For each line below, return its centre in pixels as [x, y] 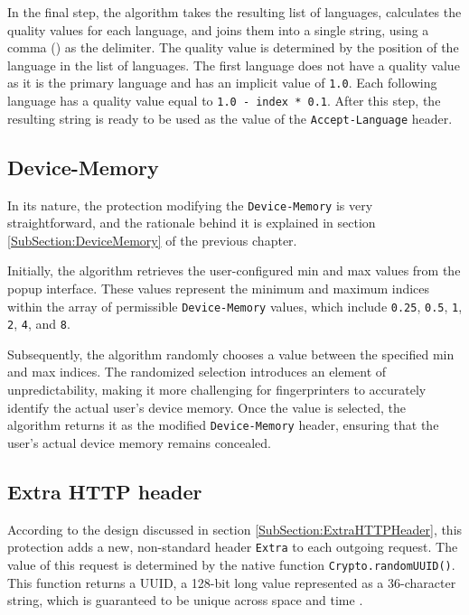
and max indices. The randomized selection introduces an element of [197, 372]
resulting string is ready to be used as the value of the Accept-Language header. [230, 118]
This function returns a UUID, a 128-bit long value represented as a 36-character [232, 582]
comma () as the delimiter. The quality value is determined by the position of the [233, 47]
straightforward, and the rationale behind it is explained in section [192, 223]
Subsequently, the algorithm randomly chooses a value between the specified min [231, 354]
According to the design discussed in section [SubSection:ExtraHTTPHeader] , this [235, 529]
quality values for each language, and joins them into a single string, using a [218, 29]
